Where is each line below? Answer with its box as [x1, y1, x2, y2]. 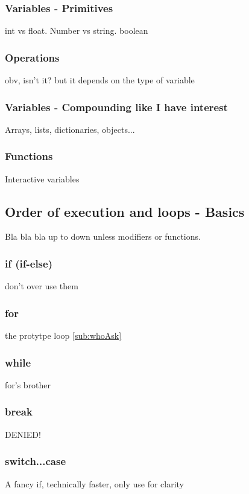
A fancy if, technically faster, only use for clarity [5, 477, 184, 490]
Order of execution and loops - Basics [5, 202, 245, 220]
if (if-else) [5, 255, 52, 271]
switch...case [5, 454, 66, 469]
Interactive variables [5, 172, 80, 185]
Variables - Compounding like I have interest [5, 99, 228, 114]
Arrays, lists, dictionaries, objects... [5, 123, 135, 135]
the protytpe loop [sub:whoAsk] [5, 329, 122, 342]
